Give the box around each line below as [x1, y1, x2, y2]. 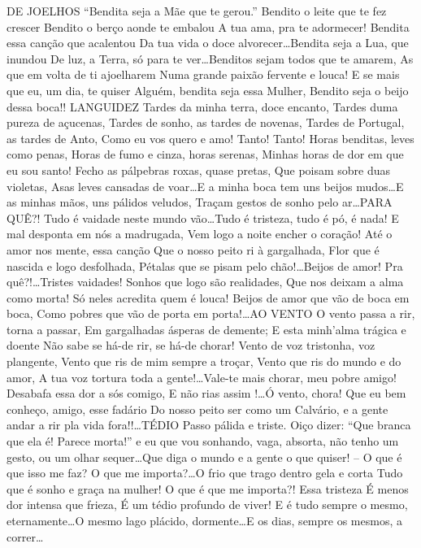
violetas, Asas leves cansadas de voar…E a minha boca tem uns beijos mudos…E [7, 177, 404, 194]
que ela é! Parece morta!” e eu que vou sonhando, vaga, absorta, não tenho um [7, 433, 399, 450]
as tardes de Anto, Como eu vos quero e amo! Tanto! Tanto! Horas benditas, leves [7, 129, 414, 146]
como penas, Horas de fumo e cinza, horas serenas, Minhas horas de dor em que [7, 146, 404, 163]
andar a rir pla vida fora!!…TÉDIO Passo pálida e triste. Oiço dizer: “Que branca [7, 416, 411, 433]
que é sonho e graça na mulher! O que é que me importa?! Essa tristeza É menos [7, 480, 409, 497]
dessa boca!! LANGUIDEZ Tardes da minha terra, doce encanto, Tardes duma [7, 98, 398, 115]
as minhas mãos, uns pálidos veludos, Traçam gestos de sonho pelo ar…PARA [7, 194, 393, 211]
